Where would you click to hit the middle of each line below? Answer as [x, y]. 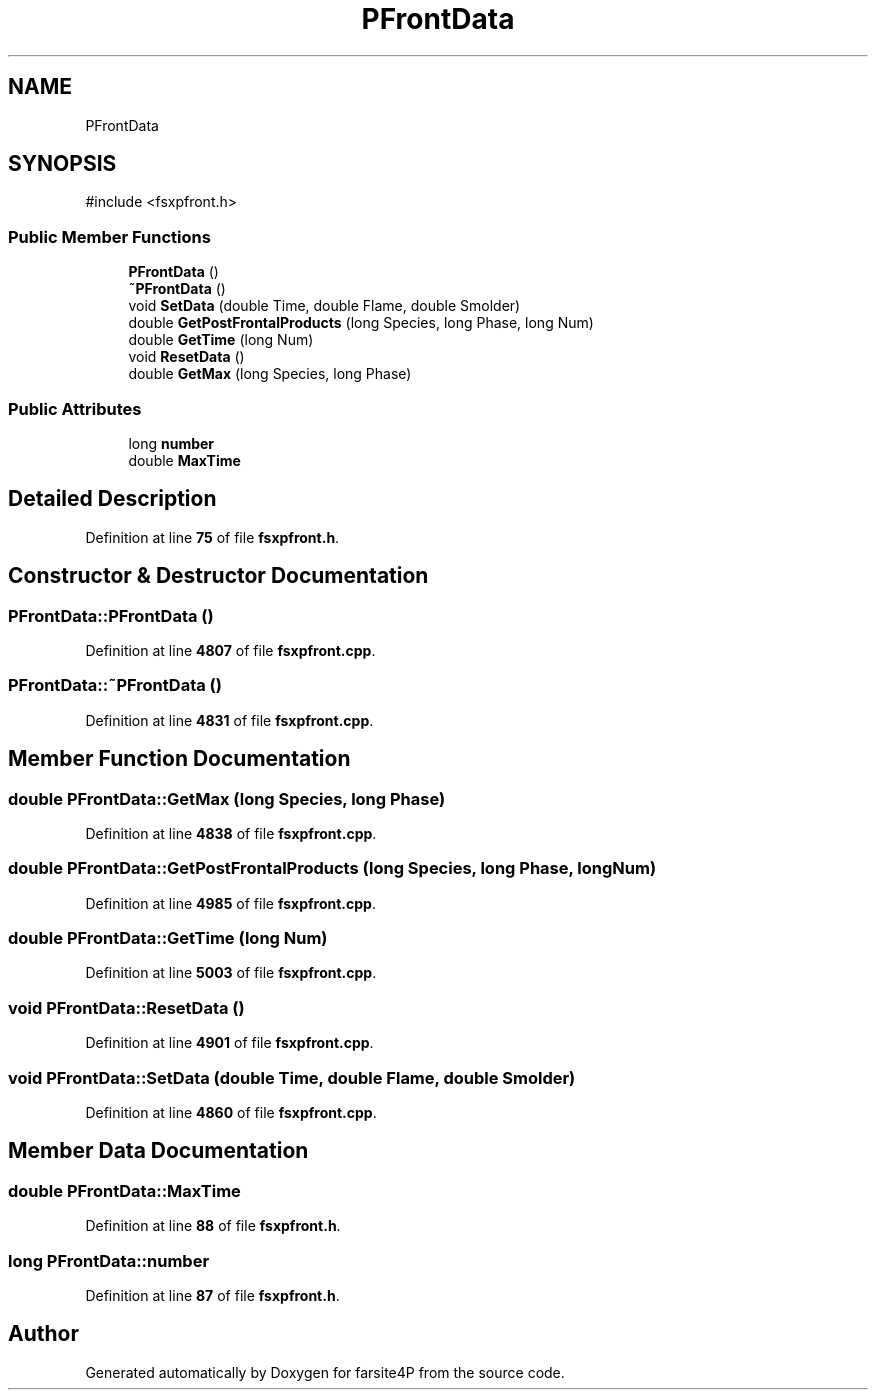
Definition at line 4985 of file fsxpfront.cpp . [230, 903]
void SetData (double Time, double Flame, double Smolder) [324, 306]
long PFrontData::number [109, 1260]
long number [171, 443]
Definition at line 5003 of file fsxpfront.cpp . [231, 973]
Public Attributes [75, 408]
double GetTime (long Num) [221, 340]
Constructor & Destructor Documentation [218, 576]
